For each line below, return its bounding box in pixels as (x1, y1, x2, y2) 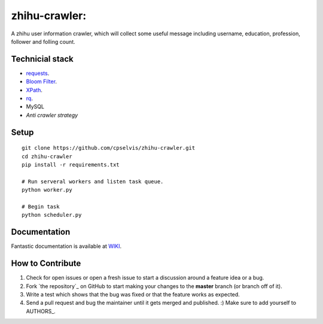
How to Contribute (11, 258, 81, 269)
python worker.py (22, 186, 72, 193)
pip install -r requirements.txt (22, 161, 120, 168)
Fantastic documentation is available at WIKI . (11, 243, 122, 250)
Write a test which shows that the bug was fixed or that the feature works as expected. (26, 290, 240, 298)
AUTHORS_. (26, 307, 56, 314)
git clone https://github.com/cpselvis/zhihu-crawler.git (22, 144, 196, 152)
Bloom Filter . (26, 78, 57, 85)
